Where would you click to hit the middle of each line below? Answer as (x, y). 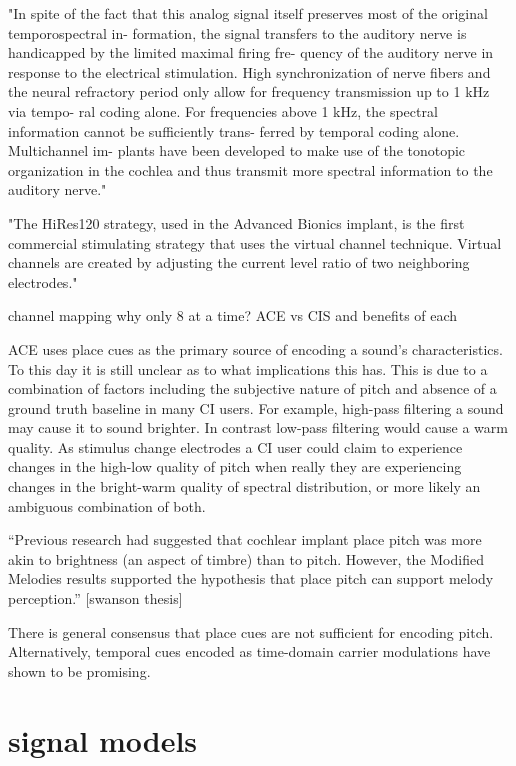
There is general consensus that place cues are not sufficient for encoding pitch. (251, 631)
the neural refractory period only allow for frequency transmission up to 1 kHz (249, 91)
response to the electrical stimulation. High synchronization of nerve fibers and (249, 71)
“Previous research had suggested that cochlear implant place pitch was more (245, 539)
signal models (103, 739)
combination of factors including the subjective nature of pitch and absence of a (252, 388)
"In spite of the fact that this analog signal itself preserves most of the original (248, 13)
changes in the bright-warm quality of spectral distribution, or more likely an (244, 486)
